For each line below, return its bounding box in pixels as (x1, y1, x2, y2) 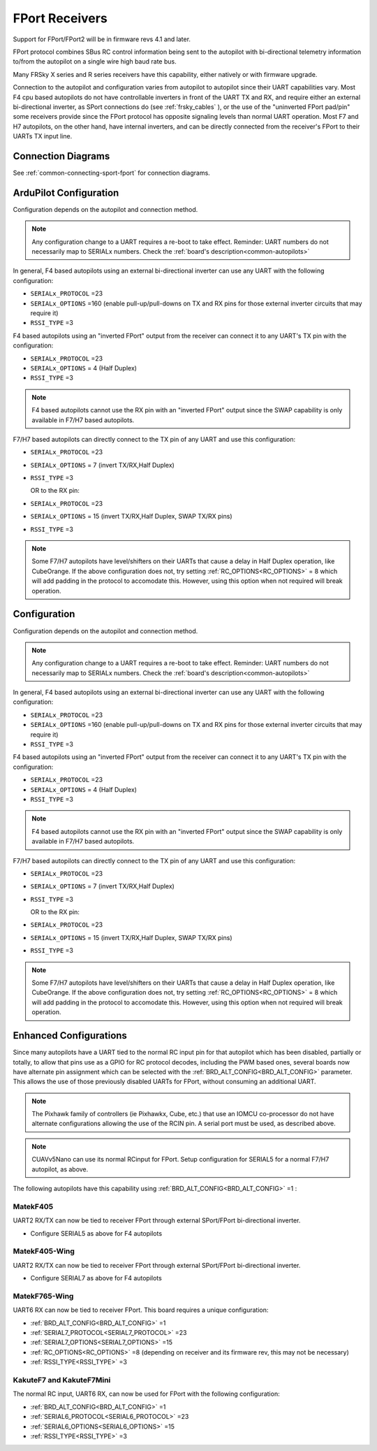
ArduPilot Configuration (13, 187, 119, 198)
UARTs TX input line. (13, 132, 73, 140)
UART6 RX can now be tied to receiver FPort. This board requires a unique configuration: (13, 1306, 269, 1314)
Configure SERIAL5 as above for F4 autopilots (30, 1229, 163, 1237)
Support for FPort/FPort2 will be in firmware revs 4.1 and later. (13, 35, 191, 43)
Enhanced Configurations (13, 1030, 127, 1041)
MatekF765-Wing (13, 1291, 74, 1301)
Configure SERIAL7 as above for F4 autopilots (30, 1274, 162, 1283)
